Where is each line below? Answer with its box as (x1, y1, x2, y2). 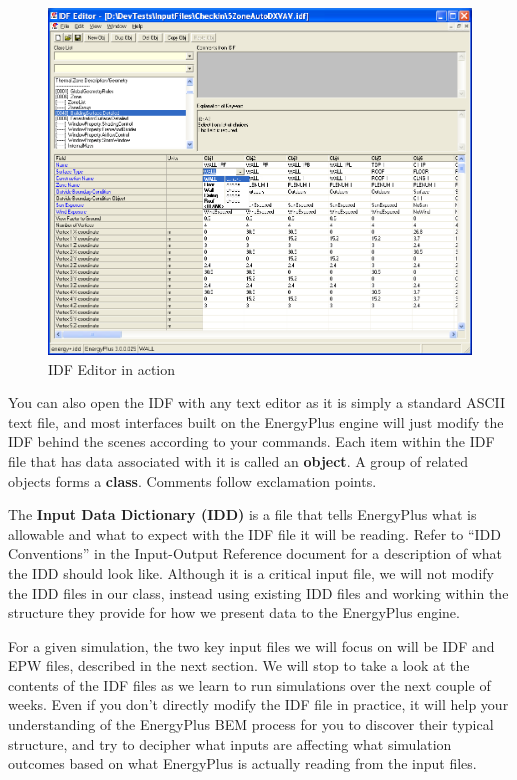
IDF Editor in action (48, 358, 176, 379)
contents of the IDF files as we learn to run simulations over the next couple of (8, 674, 491, 695)
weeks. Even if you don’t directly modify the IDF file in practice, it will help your (8, 694, 509, 715)
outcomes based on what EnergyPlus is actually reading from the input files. (8, 753, 477, 774)
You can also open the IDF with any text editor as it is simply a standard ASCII (8, 392, 506, 413)
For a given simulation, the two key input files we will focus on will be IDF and (8, 635, 495, 656)
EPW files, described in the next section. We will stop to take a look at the (8, 655, 470, 676)
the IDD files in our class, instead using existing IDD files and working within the (8, 582, 509, 603)
